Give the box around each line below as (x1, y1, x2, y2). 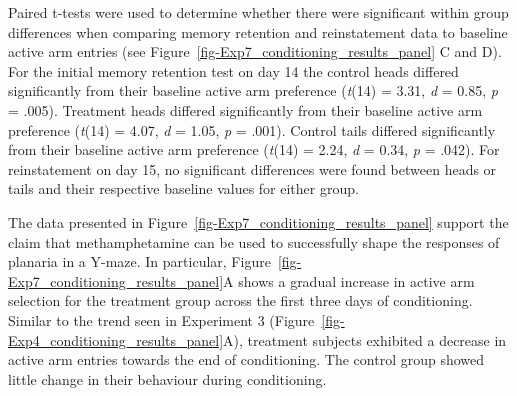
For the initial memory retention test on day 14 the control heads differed (8, 60, 459, 81)
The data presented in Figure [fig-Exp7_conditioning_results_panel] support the (8, 211, 509, 232)
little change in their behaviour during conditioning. (8, 368, 327, 389)
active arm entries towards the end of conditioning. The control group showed (8, 349, 485, 370)
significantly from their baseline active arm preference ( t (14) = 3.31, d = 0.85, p (8, 80, 498, 101)
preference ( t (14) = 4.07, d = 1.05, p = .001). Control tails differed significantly (8, 119, 496, 140)
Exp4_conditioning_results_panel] (8, 329, 224, 350)
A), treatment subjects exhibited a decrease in (223, 329, 507, 350)
